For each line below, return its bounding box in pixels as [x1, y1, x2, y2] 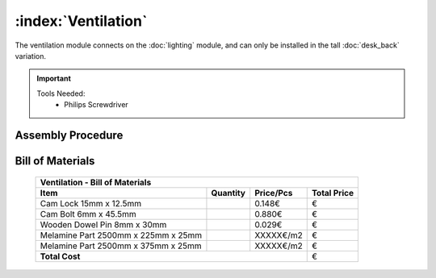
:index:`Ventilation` [15, 12, 148, 30]
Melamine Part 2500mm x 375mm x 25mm [40, 240, 202, 251]
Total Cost [40, 251, 81, 262]
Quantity [211, 187, 246, 198]
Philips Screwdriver [64, 100, 128, 110]
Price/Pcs [254, 187, 293, 198]
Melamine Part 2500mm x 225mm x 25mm [40, 230, 203, 241]
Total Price [311, 187, 354, 198]
